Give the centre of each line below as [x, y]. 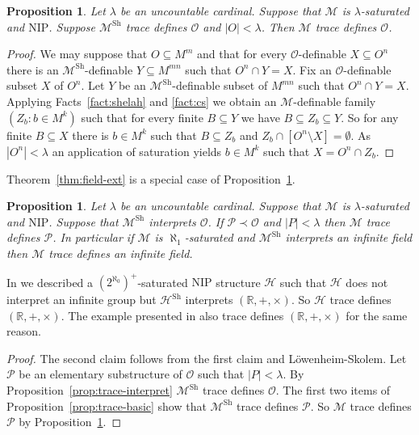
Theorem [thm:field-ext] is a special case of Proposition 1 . [151, 178]
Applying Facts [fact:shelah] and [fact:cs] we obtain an [142, 101]
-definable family [335, 101]
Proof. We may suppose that [77, 54]
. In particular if [93, 237]
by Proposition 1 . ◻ [70, 422]
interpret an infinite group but [82, 300]
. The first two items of [333, 390]
